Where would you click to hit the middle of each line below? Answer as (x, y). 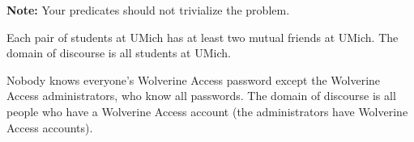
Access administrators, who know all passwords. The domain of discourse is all (201, 96)
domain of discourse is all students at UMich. (119, 53)
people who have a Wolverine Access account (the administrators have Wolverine (207, 111)
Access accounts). (50, 127)
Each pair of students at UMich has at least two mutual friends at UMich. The (203, 37)
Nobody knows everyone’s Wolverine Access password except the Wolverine (194, 79)
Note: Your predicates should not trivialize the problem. (148, 10)
